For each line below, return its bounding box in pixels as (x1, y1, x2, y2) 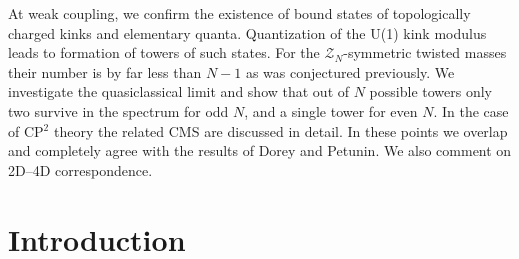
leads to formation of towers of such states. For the (8, 42, 320, 63)
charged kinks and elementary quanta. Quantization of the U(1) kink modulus (8, 22, 487, 43)
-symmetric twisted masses (343, 42, 507, 63)
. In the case (433, 100, 509, 121)
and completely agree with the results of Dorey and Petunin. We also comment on (8, 140, 512, 161)
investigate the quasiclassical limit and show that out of (8, 81, 350, 102)
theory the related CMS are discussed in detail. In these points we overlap (53, 120, 508, 141)
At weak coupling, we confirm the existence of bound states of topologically (8, 3, 471, 23)
